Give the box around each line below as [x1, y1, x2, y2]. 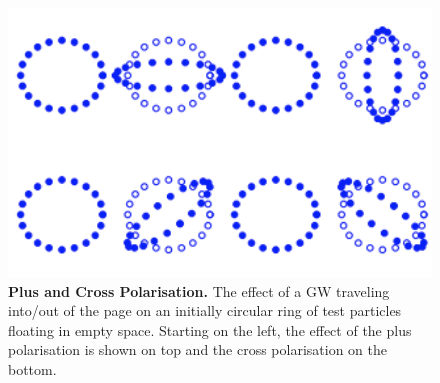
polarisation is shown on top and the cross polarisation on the [8, 339, 387, 360]
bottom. [8, 359, 57, 380]
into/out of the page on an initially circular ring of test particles [8, 300, 402, 321]
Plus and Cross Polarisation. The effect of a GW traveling [8, 280, 390, 301]
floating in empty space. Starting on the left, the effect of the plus [8, 319, 412, 340]
